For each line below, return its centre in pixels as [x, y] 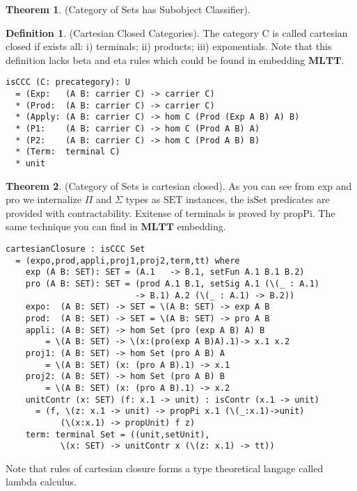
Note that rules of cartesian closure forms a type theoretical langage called [165, 468]
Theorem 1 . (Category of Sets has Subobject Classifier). [128, 9]
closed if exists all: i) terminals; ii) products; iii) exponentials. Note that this [169, 46]
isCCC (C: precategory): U [68, 82]
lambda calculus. [41, 482]
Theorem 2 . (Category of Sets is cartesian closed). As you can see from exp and [179, 185]
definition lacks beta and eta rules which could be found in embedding [156, 59]
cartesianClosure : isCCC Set [76, 249]
